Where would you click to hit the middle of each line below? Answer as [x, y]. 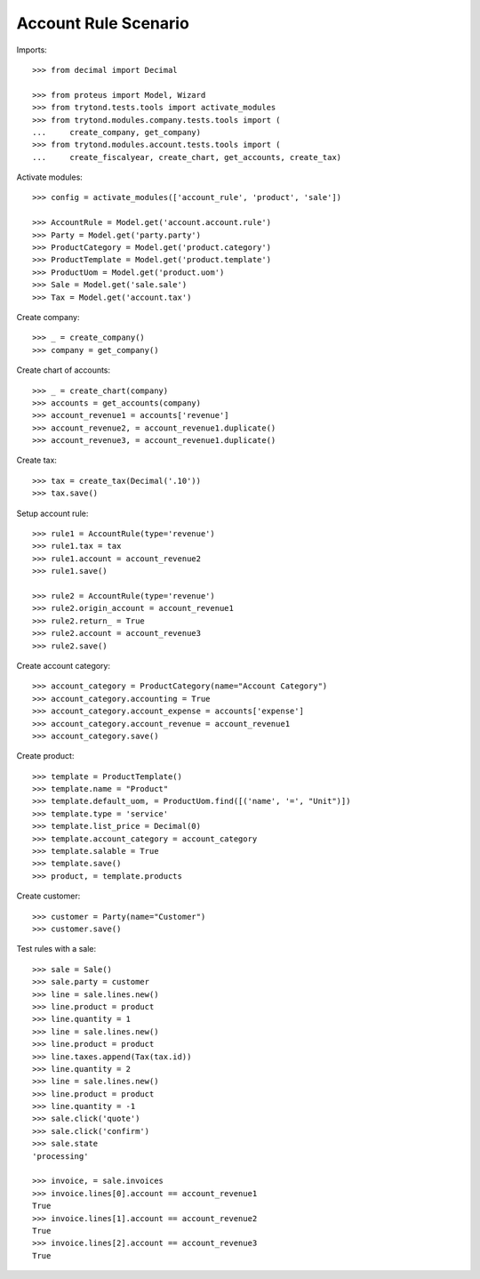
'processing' [60, 1156]
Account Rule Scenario [103, 23]
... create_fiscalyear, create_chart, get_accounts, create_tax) [187, 157]
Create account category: [64, 665]
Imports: [32, 50]
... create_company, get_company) [117, 132]
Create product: [45, 756]
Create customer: [48, 896]
